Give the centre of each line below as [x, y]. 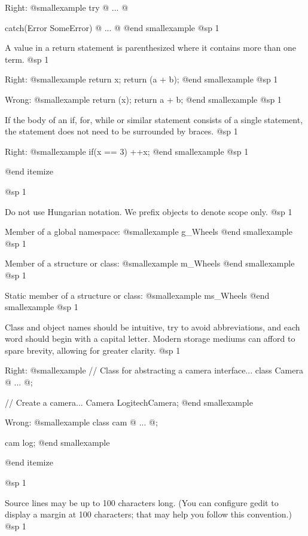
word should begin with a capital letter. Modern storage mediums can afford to [150, 339]
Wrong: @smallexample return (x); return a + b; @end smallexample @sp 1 [143, 99]
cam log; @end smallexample [57, 442]
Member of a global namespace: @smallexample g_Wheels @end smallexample [149, 232]
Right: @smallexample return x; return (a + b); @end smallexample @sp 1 [141, 79]
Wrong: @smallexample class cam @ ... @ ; [81, 422]
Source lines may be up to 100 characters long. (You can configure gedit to [142, 502]
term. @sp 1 [27, 59]
